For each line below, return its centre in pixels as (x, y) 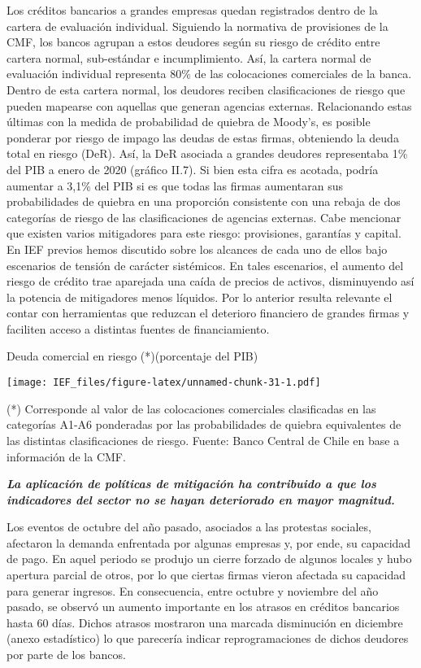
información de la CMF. (66, 456)
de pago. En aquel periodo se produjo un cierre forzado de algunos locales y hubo (209, 559)
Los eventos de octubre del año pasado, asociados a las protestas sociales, (189, 527)
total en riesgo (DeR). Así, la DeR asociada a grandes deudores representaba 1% (207, 153)
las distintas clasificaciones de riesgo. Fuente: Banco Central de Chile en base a (203, 440)
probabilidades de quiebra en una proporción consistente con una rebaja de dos (204, 201)
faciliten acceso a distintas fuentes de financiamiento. (138, 328)
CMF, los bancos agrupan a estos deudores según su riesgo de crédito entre (193, 42)
